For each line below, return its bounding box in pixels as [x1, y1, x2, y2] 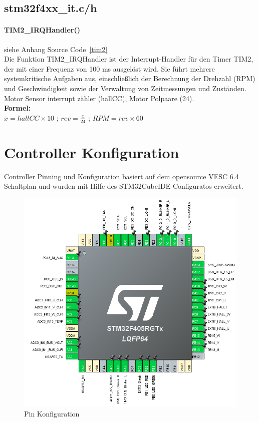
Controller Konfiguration [4, 142, 179, 162]
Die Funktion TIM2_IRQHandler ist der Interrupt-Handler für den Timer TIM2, [4, 54, 253, 64]
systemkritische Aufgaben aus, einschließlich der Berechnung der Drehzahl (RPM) [4, 73, 255, 84]
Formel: [4, 103, 31, 113]
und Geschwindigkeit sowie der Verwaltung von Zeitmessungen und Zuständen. [4, 83, 246, 93]
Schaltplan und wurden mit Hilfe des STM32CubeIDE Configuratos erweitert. [4, 181, 243, 191]
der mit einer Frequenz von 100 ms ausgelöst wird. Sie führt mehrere [4, 63, 215, 74]
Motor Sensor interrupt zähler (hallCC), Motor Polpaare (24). [4, 93, 194, 103]
